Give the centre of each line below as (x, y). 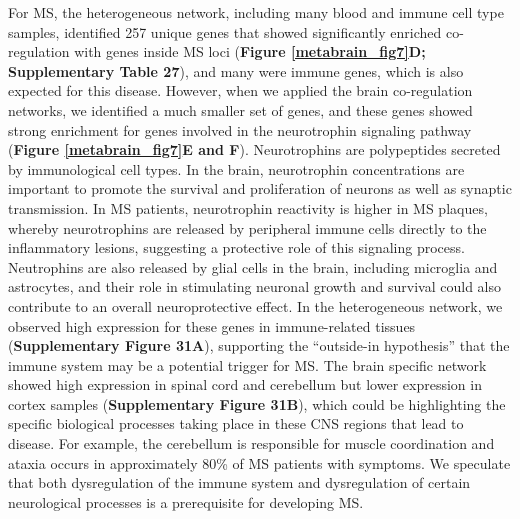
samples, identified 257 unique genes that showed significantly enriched (225, 31)
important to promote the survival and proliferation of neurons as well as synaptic (260, 188)
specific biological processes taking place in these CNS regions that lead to (236, 423)
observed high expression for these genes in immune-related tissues (212, 325)
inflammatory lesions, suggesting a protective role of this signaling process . (236, 247)
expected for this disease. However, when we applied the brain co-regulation (240, 90)
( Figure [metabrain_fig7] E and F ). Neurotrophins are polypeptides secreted (254, 149)
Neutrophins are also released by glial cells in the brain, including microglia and (253, 266)
